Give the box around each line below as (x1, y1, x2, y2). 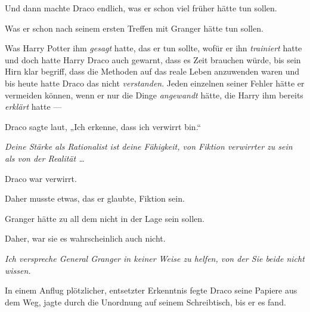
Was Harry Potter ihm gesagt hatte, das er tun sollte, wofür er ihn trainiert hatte (5, 42, 302, 54)
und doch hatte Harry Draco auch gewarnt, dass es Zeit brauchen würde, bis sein (5, 53, 301, 66)
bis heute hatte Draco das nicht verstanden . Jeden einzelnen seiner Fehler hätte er (5, 76, 305, 89)
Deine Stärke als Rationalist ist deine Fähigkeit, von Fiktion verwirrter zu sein (5, 140, 293, 153)
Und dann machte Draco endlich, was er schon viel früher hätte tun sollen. (5, 2, 277, 14)
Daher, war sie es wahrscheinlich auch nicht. (5, 232, 166, 245)
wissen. (5, 264, 31, 276)
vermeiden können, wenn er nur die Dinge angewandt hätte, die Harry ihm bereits (5, 88, 303, 101)
